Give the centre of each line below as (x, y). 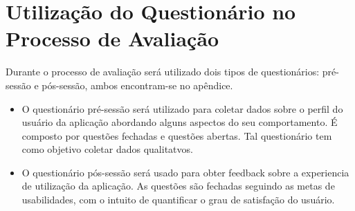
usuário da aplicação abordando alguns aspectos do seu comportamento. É (180, 122)
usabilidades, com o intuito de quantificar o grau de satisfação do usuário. (178, 200)
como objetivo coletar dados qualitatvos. (107, 149)
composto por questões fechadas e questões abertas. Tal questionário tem (177, 135)
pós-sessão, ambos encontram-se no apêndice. (137, 85)
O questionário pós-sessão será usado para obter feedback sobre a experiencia (185, 172)
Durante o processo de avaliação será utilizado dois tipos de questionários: (163, 72)
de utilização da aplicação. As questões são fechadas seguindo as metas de (178, 186)
